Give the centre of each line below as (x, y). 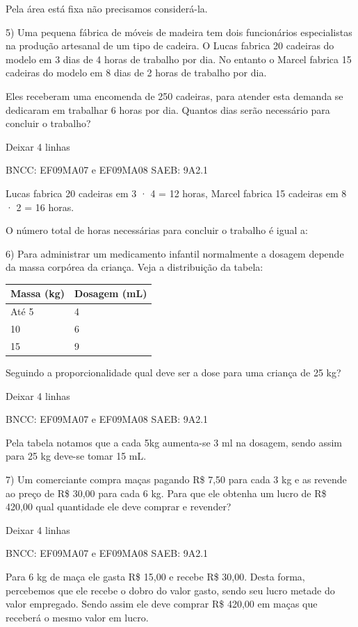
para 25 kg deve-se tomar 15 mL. (76, 456)
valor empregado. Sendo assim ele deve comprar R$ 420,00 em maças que (162, 604)
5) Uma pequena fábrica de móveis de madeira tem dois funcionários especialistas (179, 32)
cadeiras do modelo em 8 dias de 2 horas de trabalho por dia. (136, 73)
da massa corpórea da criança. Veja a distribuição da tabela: (135, 267)
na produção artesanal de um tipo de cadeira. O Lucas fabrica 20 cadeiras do (170, 45)
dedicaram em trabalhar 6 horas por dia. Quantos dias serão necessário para (168, 109)
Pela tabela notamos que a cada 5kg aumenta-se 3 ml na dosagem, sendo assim (174, 442)
